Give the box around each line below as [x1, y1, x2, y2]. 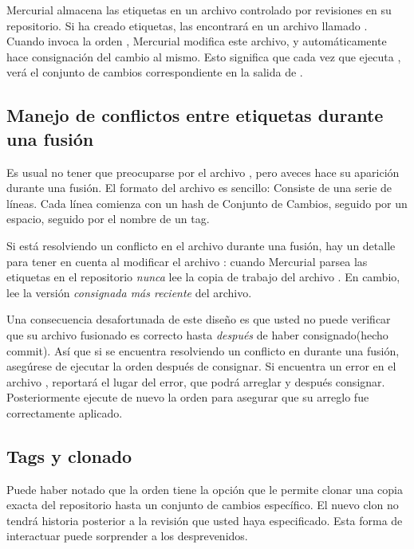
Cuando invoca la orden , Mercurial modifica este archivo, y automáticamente [6, 33, 387, 49]
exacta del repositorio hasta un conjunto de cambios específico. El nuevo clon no [6, 496, 399, 513]
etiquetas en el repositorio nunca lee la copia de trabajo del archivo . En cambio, [6, 269, 400, 285]
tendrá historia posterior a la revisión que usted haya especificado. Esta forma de [6, 512, 403, 528]
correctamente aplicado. [6, 404, 123, 421]
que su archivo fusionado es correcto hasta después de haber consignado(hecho [6, 326, 388, 343]
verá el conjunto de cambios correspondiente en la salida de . [6, 64, 303, 80]
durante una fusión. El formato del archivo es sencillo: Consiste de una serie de [6, 179, 392, 196]
